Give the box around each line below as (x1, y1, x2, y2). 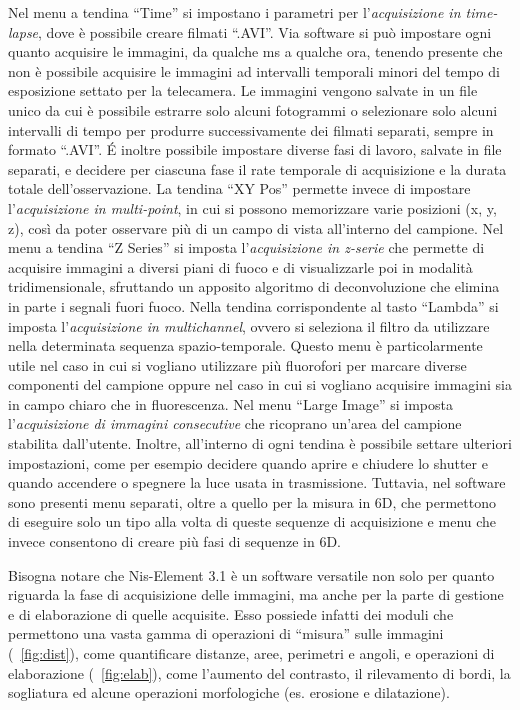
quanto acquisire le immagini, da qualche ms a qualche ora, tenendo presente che (8, 41, 503, 62)
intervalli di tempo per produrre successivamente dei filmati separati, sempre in (8, 119, 494, 140)
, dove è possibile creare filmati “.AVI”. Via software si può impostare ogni (38, 21, 492, 42)
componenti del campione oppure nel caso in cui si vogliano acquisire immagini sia (8, 374, 512, 395)
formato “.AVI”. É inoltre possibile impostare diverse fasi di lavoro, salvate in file (8, 139, 502, 160)
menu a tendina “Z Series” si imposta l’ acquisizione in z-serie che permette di (8, 237, 485, 258)
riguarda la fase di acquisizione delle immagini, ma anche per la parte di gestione (8, 584, 504, 605)
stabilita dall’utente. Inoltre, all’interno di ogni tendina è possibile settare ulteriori (8, 433, 512, 454)
